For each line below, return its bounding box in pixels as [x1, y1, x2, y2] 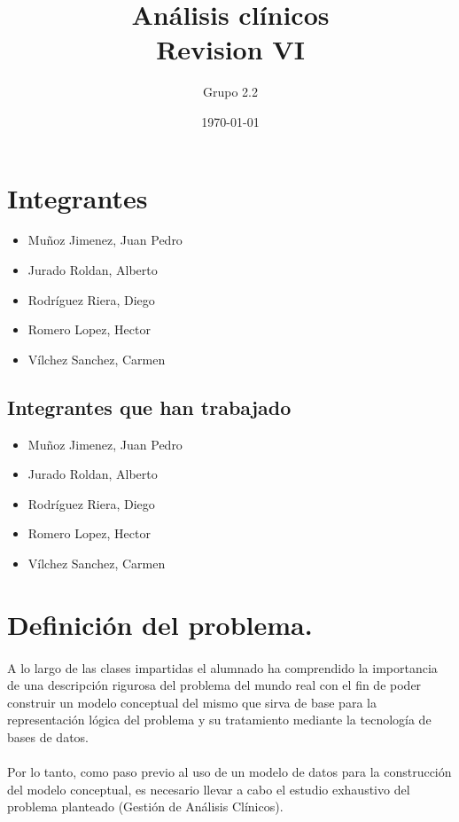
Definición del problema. [7, 606, 313, 642]
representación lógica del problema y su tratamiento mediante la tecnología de [7, 710, 432, 729]
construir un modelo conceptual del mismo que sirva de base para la [7, 693, 377, 711]
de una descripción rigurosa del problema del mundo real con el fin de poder [7, 676, 422, 694]
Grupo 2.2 [203, 82, 258, 101]
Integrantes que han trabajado [7, 393, 292, 420]
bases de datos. [7, 727, 89, 746]
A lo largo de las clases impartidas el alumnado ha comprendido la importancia [7, 658, 438, 677]
